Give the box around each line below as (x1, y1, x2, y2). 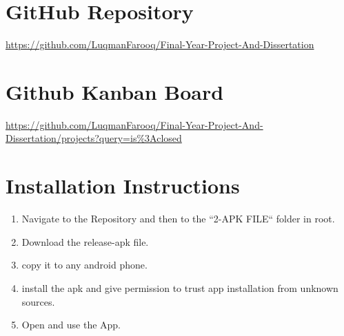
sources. (21, 294, 55, 308)
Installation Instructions (6, 171, 240, 200)
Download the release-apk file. (21, 234, 149, 249)
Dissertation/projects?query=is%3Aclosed (6, 131, 182, 145)
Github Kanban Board (6, 77, 224, 105)
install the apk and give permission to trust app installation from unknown (21, 280, 338, 295)
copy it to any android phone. (21, 258, 148, 272)
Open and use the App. (21, 317, 121, 332)
